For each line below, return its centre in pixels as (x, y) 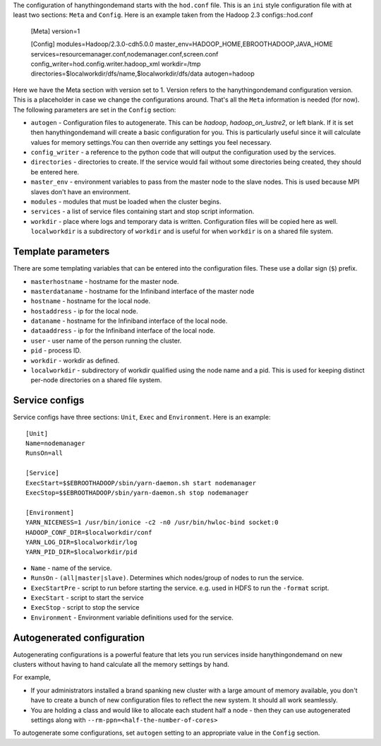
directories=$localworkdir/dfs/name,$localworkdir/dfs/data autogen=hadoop (143, 73)
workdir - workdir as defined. (75, 360)
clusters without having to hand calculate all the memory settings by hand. (121, 665)
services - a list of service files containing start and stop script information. (143, 211)
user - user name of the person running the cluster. (106, 341)
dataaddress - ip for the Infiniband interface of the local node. (123, 331)
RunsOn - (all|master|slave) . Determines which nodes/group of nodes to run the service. (167, 578)
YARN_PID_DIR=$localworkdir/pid (81, 552)
